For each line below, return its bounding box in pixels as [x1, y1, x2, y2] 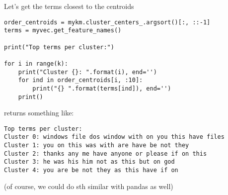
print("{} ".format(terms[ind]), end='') [32, 85, 171, 92]
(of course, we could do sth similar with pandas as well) [4, 181, 173, 191]
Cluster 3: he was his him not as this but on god [4, 158, 175, 166]
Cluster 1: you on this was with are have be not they [4, 142, 189, 149]
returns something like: [4, 107, 74, 118]
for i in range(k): [4, 60, 68, 67]
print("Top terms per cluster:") [4, 43, 114, 51]
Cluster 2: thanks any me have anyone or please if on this [4, 150, 207, 157]
